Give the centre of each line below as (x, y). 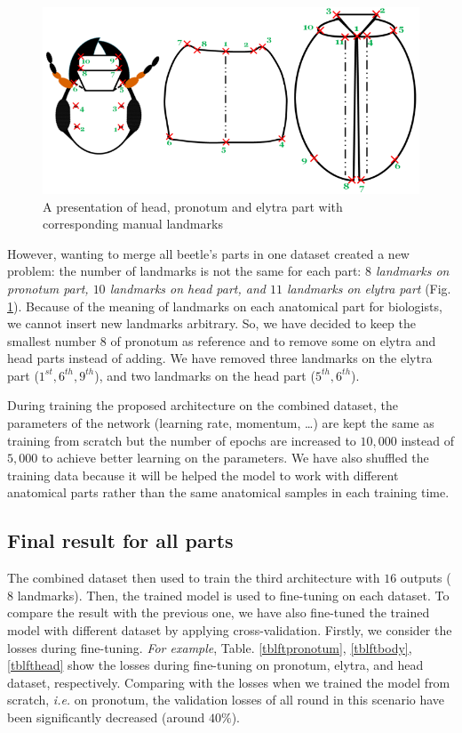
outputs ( (426, 578)
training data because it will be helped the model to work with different (203, 475)
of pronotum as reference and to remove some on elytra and (273, 340)
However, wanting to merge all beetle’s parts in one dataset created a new (208, 253)
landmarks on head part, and (187, 288)
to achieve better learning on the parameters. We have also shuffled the (235, 458)
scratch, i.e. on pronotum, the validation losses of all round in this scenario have (226, 700)
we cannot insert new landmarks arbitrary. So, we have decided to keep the (211, 323)
